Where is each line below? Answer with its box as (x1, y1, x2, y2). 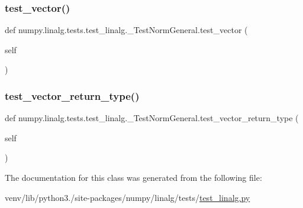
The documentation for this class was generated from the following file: (5, 171, 262, 183)
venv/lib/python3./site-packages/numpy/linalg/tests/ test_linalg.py (5, 191, 250, 203)
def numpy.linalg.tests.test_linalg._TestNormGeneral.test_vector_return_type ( (5, 112, 299, 124)
